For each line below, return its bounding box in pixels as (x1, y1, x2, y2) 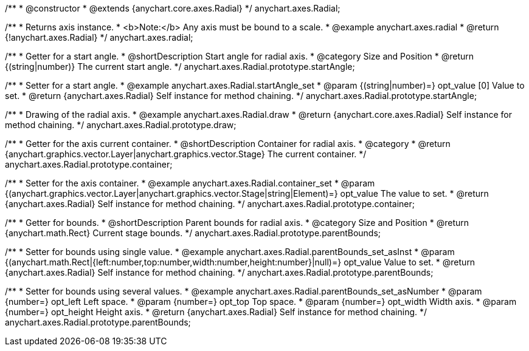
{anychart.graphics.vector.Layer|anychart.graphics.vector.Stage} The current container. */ (5, 149, 367, 159)
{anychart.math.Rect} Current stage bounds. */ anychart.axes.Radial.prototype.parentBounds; (5, 228, 381, 238)
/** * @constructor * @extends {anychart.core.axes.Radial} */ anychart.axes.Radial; (5, 3, 341, 13)
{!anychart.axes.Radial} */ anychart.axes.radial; (5, 32, 193, 43)
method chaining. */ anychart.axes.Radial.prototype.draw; (5, 120, 237, 130)
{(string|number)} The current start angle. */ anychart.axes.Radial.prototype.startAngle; (5, 61, 355, 72)
